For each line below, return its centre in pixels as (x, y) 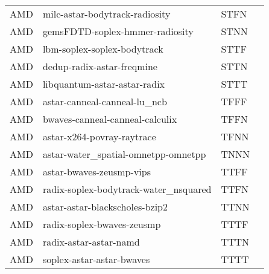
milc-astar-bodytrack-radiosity (106, 14)
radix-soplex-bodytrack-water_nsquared (127, 189)
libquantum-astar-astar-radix (104, 84)
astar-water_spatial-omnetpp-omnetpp (124, 154)
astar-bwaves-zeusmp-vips (97, 171)
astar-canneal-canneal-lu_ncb (105, 101)
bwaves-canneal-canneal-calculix (110, 119)
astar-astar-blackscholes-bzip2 (105, 207)
